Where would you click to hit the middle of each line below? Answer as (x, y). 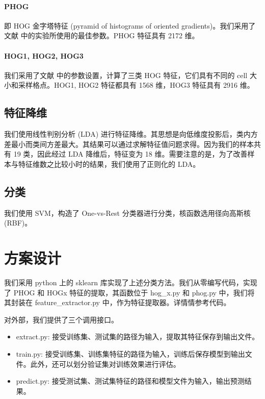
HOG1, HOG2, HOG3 (44, 55)
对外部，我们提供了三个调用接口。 (61, 319)
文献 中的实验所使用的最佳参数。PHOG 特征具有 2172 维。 (102, 35)
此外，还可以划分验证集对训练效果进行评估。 (105, 364)
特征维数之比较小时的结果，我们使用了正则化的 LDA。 (109, 164)
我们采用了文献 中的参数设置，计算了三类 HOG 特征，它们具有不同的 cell (126, 75)
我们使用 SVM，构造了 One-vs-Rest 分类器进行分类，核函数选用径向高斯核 (127, 213)
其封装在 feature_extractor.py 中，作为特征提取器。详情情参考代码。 (117, 302)
